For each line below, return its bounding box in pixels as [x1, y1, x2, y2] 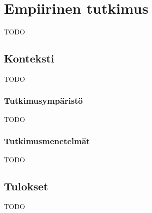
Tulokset [4, 178, 48, 193]
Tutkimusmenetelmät [4, 135, 90, 147]
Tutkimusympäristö [4, 94, 83, 107]
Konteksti [4, 51, 54, 66]
